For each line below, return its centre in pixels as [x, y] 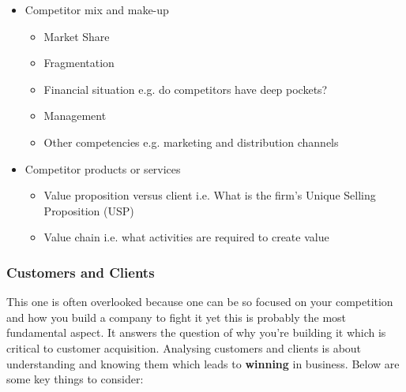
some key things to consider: [75, 379]
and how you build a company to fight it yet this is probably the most [177, 317]
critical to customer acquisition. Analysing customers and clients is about [184, 347]
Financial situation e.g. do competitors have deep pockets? [186, 89]
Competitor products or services [103, 168]
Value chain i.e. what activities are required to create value [186, 237]
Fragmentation [79, 63]
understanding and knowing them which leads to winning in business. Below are [203, 363]
